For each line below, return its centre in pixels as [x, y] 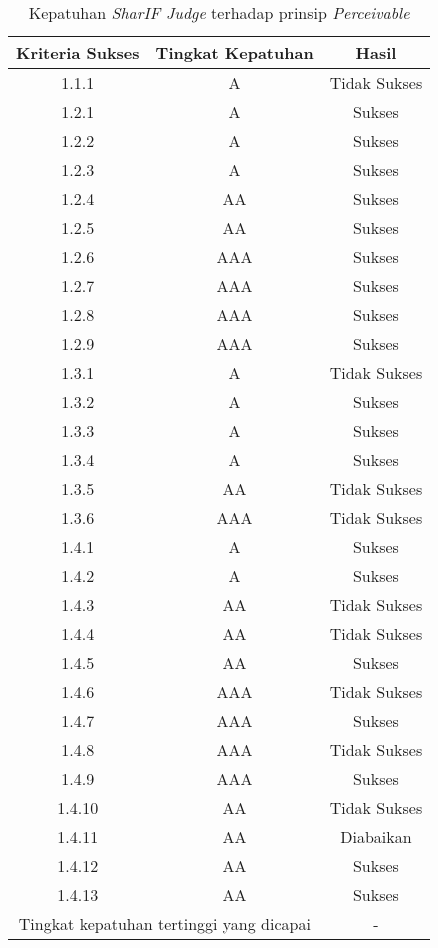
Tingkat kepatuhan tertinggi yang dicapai [164, 923]
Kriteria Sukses [78, 52]
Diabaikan [376, 836]
